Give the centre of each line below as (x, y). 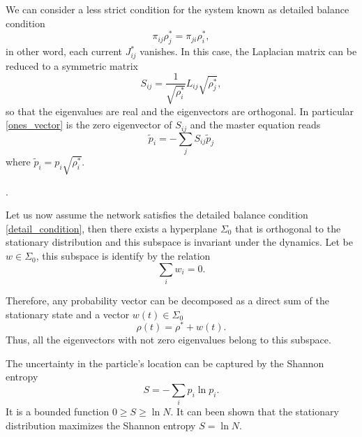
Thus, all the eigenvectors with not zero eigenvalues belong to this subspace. (168, 340)
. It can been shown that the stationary (255, 412)
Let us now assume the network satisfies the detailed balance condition (157, 215)
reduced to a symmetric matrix (72, 65)
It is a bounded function (58, 412)
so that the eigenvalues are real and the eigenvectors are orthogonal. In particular (180, 111)
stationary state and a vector (68, 314)
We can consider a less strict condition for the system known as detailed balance (178, 9)
